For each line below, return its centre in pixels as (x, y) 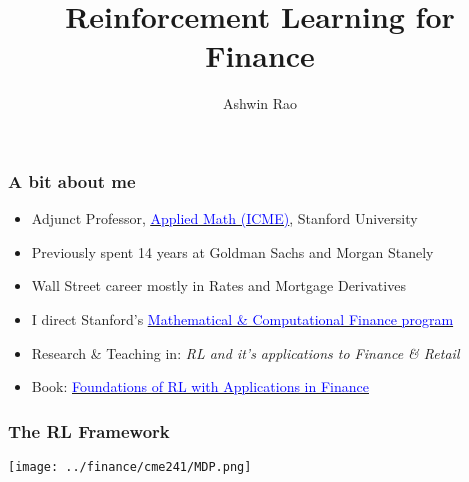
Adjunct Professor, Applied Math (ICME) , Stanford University (224, 218)
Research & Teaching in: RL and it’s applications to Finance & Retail (245, 352)
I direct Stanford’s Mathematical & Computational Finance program (242, 318)
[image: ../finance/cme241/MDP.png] (130, 466)
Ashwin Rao (260, 103)
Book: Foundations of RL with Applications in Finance (200, 386)
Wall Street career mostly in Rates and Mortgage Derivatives (218, 285)
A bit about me (72, 180)
